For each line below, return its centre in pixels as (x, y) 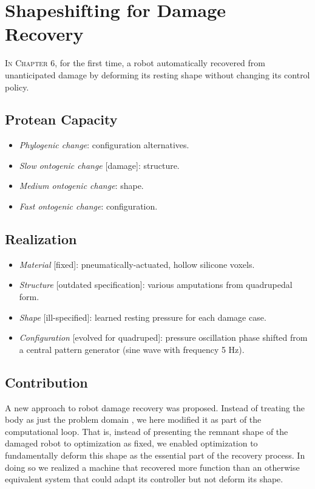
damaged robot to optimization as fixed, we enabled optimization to (131, 443)
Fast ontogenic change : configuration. (88, 206)
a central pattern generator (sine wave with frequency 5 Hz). (132, 349)
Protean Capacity (61, 119)
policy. (17, 87)
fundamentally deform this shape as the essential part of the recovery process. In (155, 455)
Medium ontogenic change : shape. (81, 186)
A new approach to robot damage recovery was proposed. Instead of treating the (155, 407)
